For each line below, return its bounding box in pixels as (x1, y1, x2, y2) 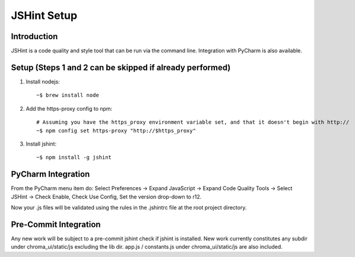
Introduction (11, 31, 58, 41)
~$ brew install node (36, 92, 99, 99)
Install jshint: (26, 140, 56, 147)
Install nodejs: (26, 78, 60, 85)
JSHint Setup (11, 9, 77, 22)
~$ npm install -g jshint (36, 154, 112, 161)
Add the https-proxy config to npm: (26, 105, 113, 112)
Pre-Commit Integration (11, 219, 101, 229)
